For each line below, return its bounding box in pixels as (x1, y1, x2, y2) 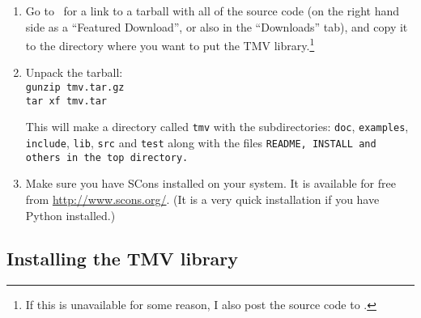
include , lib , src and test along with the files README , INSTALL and (25, 134, 376, 151)
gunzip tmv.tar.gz (25, 82, 125, 94)
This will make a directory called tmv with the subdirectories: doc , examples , (25, 118, 409, 135)
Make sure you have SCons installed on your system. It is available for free (25, 175, 396, 192)
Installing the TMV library (6, 246, 239, 271)
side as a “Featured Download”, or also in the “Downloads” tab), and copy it (25, 18, 408, 35)
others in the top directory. (25, 151, 189, 163)
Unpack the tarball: (25, 64, 123, 81)
